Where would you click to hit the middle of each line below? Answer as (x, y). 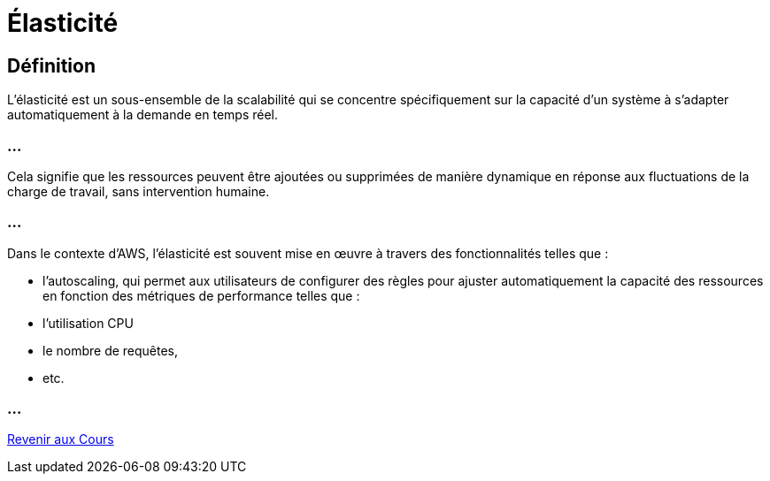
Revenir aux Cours (61, 439)
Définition (51, 65)
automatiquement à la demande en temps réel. (143, 115)
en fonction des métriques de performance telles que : (201, 295)
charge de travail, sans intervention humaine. (139, 191)
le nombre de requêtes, (111, 350)
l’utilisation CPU (88, 323)
